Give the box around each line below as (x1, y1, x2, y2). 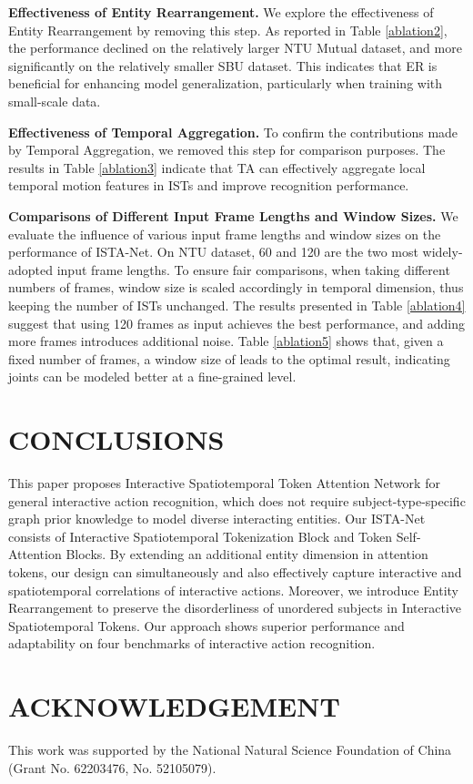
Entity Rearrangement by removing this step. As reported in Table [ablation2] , (8, 20, 448, 39)
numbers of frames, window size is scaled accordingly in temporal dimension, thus (8, 278, 464, 297)
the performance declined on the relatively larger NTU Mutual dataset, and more (8, 38, 462, 57)
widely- (422, 242, 463, 261)
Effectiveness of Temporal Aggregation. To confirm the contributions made (8, 122, 458, 141)
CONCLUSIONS (8, 421, 225, 458)
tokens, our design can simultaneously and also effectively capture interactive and (8, 562, 462, 581)
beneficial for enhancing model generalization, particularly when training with (8, 74, 443, 93)
